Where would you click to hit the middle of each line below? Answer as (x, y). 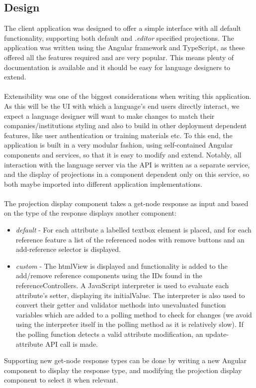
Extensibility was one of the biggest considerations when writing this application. (128, 96)
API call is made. (71, 344)
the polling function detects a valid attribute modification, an (109, 334)
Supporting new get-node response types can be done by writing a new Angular (126, 360)
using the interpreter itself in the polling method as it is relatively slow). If (129, 324)
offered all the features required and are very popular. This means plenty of (119, 57)
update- (217, 334)
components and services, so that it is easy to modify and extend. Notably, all (123, 154)
